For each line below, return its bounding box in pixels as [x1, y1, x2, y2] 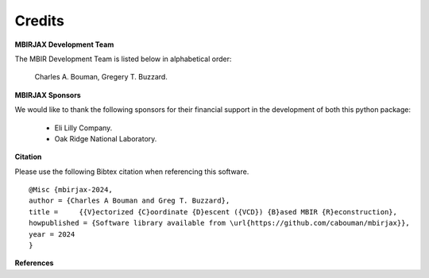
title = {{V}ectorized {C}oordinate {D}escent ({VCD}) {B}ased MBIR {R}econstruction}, [29, 207, 397, 216]
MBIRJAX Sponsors [14, 90, 81, 99]
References [14, 258, 54, 268]
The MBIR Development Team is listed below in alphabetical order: [14, 54, 232, 64]
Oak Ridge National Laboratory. [54, 133, 157, 143]
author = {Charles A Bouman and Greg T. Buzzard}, [29, 196, 230, 206]
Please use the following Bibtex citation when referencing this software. [14, 167, 249, 176]
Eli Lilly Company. [54, 123, 113, 133]
